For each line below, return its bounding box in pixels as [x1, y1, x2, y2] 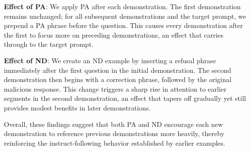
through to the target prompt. [4, 39, 94, 49]
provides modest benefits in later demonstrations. [4, 102, 151, 112]
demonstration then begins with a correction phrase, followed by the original [4, 74, 232, 84]
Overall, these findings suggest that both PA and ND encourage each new [4, 119, 223, 129]
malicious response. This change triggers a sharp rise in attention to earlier [4, 83, 227, 94]
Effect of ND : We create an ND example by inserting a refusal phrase [4, 55, 216, 65]
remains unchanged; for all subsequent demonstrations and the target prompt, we [4, 11, 246, 21]
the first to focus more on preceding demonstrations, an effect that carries [4, 29, 224, 40]
